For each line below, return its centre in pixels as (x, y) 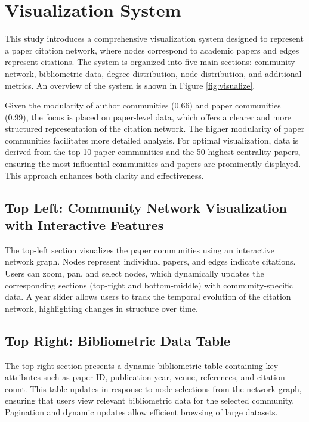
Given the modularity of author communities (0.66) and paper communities (143, 105)
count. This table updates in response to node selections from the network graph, (153, 388)
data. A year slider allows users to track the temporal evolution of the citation (148, 297)
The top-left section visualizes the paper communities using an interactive (140, 249)
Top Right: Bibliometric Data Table (118, 340)
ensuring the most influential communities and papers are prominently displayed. (153, 164)
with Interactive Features (84, 225)
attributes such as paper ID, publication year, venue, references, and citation (145, 377)
